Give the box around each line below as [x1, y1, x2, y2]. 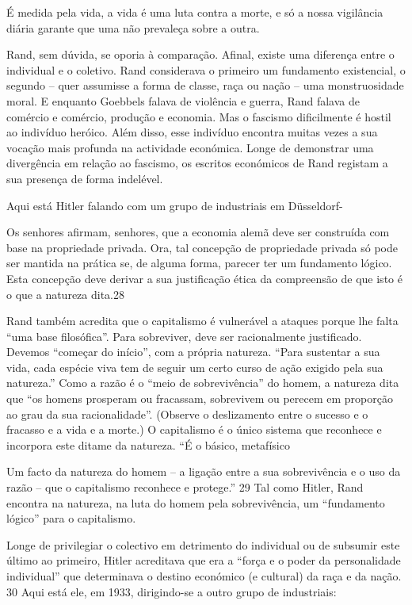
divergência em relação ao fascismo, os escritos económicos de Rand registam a [6, 155, 388, 171]
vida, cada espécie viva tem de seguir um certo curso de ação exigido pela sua [6, 358, 383, 375]
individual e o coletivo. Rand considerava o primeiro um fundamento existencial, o [6, 61, 406, 78]
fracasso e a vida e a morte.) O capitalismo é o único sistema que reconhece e [6, 421, 382, 438]
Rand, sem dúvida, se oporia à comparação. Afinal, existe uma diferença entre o [6, 46, 395, 63]
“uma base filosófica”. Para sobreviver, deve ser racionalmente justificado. [6, 327, 362, 344]
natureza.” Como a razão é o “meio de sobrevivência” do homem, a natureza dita [6, 374, 399, 391]
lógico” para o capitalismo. [6, 510, 136, 527]
